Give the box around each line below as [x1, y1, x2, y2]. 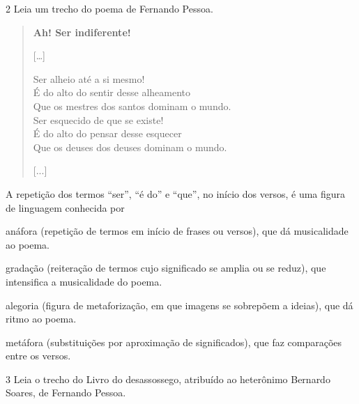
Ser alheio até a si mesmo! [33, 71, 145, 86]
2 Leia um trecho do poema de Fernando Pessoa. [6, 1, 213, 15]
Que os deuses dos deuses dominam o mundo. [33, 139, 227, 154]
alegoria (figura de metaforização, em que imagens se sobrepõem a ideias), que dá [6, 297, 353, 312]
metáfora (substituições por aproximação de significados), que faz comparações [6, 334, 342, 349]
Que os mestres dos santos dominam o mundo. [33, 98, 231, 113]
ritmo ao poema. [6, 311, 77, 326]
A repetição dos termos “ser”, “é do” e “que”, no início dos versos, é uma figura [6, 186, 346, 201]
